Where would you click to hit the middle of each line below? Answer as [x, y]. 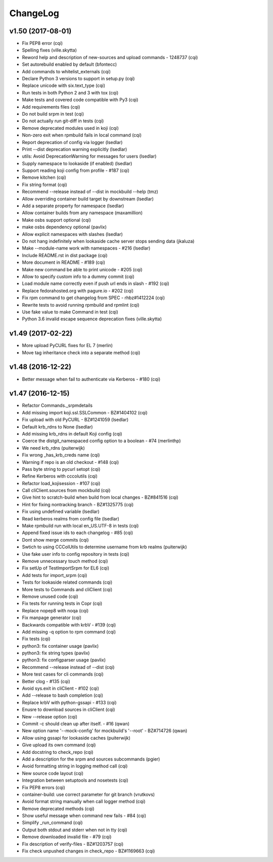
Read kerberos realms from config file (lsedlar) [71, 518]
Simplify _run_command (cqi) [52, 823]
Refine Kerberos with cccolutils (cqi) [60, 476]
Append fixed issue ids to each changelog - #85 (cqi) [78, 533]
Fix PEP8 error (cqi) [42, 43]
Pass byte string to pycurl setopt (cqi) [61, 469]
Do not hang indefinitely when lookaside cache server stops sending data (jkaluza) [108, 241]
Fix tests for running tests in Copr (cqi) [62, 603]
